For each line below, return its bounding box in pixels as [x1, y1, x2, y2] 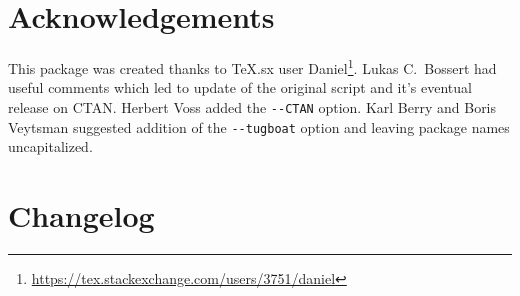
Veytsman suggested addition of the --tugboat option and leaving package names [8, 116, 510, 137]
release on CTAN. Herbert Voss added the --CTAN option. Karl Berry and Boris [8, 96, 497, 117]
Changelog [8, 195, 155, 236]
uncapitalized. [8, 136, 93, 157]
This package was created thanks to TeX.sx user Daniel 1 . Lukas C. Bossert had [8, 55, 497, 78]
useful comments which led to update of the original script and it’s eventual [8, 77, 472, 98]
